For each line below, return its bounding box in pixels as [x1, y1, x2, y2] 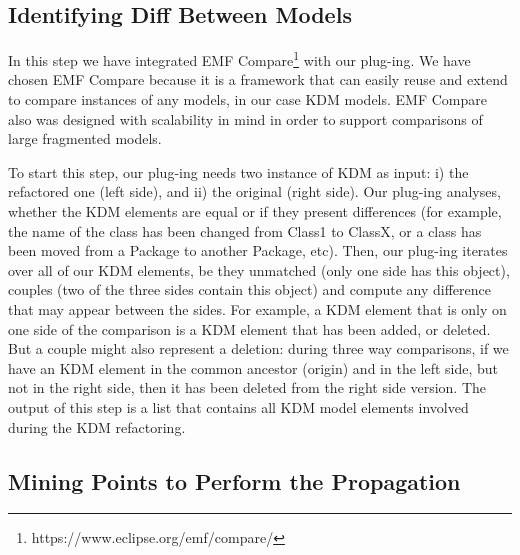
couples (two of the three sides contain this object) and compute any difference [8, 279, 491, 300]
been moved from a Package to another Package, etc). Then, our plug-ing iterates [8, 240, 508, 261]
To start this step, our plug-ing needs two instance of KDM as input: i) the [8, 161, 469, 182]
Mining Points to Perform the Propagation [8, 465, 461, 496]
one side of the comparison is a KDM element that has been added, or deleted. [8, 318, 491, 339]
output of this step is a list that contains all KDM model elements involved [8, 396, 469, 417]
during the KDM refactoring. [8, 416, 186, 437]
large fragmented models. [8, 128, 162, 149]
